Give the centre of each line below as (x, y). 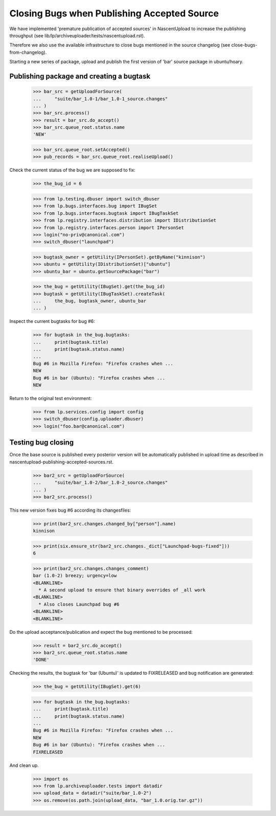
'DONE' (41, 660)
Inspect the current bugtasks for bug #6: (52, 321)
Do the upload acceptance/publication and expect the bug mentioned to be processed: (101, 632)
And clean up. (24, 765)
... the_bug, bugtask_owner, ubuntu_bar (90, 301)
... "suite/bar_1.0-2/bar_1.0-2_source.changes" (100, 483)
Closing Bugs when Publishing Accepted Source (114, 13)
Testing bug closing (42, 443)
